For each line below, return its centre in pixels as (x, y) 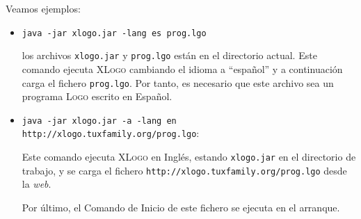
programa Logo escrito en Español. (97, 96)
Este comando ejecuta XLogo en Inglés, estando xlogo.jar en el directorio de (189, 157)
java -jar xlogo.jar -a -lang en (99, 121)
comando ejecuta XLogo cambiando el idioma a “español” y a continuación (182, 68)
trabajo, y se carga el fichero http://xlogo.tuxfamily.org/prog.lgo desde (184, 170)
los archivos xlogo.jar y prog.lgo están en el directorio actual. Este (169, 55)
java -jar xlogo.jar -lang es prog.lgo (114, 33)
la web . (37, 184)
